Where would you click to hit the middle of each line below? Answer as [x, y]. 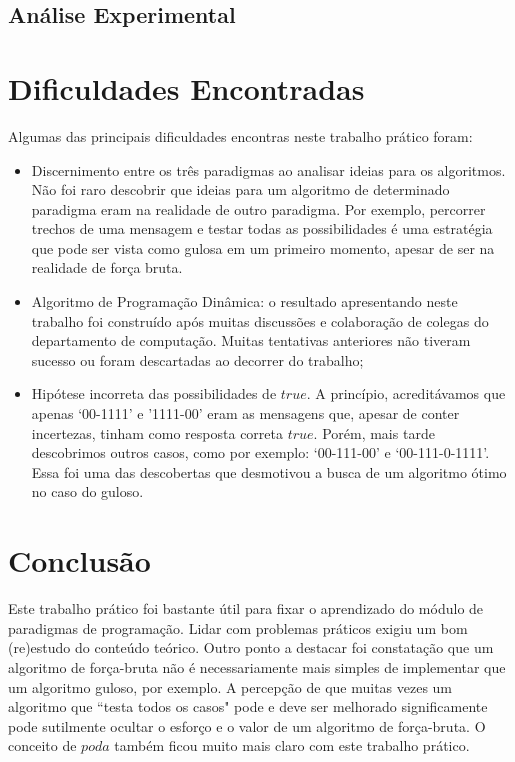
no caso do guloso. [87, 491]
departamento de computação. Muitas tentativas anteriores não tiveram [251, 340]
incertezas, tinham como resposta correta [157, 432]
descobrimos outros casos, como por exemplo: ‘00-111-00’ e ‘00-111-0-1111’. [260, 452]
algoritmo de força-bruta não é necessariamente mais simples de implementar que [257, 666]
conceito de [42, 745]
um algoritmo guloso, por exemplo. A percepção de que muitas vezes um [230, 686]
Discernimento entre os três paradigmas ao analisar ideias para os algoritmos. [268, 169]
